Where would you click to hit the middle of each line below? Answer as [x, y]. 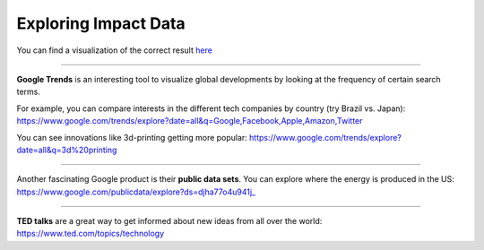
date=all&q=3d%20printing [67, 150]
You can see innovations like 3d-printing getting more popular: [132, 137]
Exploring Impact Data [101, 23]
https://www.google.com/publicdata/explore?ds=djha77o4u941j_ [136, 192]
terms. [28, 92]
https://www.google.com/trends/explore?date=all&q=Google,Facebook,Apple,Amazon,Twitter [190, 121]
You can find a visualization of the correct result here [114, 50]
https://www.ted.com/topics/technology [91, 234]
